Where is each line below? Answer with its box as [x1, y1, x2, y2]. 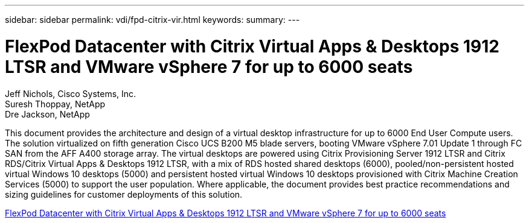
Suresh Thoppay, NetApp [5, 98, 106, 109]
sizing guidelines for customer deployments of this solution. [5, 189, 243, 199]
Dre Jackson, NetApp [5, 108, 90, 119]
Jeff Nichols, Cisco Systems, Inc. [5, 88, 136, 99]
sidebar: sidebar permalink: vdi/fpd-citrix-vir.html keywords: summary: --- [5, 14, 300, 25]
